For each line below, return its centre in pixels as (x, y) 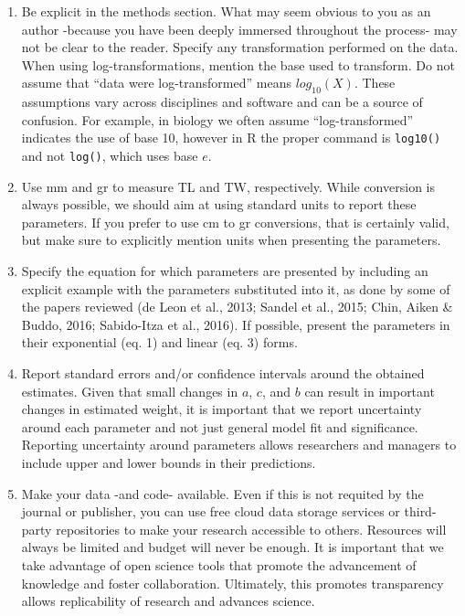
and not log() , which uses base (110, 156)
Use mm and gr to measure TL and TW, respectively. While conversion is (228, 186)
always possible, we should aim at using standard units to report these (219, 204)
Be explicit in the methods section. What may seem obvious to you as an (226, 11)
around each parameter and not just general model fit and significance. (220, 426)
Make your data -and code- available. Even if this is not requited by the (222, 493)
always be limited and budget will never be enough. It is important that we (232, 547)
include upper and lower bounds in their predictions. (169, 462)
